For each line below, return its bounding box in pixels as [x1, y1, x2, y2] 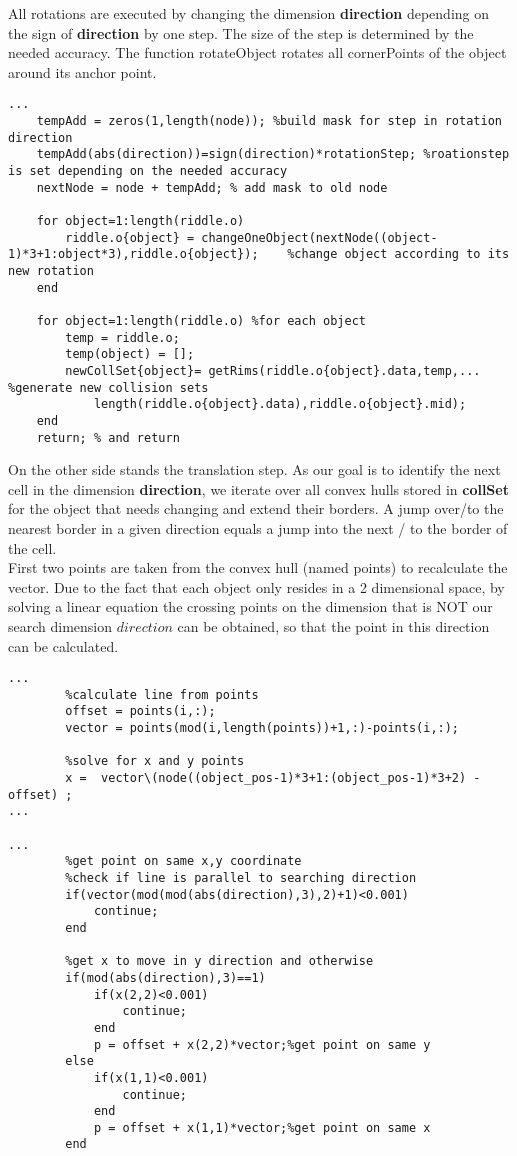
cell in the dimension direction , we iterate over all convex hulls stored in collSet [8, 478, 509, 499]
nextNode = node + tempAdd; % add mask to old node [36, 180, 388, 195]
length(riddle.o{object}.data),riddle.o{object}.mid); [93, 397, 467, 412]
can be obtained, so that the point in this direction [177, 615, 490, 636]
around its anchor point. [8, 61, 157, 82]
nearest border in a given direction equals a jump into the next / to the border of [8, 517, 508, 538]
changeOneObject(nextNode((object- [201, 230, 438, 245]
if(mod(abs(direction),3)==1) [65, 970, 266, 985]
